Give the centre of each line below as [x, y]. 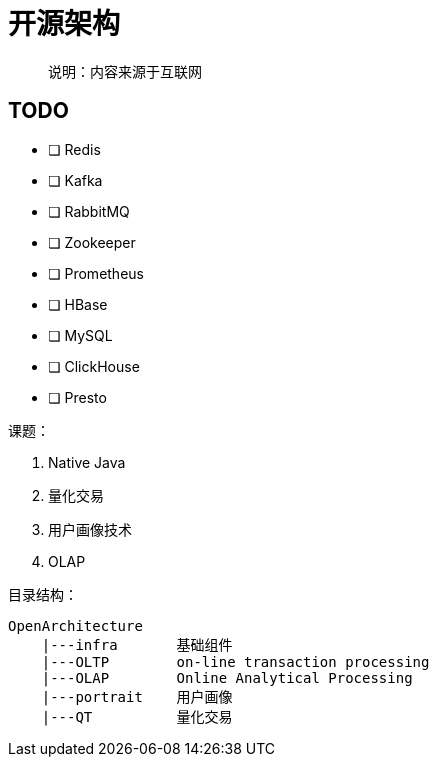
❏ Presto [77, 397]
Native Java [87, 462]
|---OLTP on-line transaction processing [235, 661]
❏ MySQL [80, 335]
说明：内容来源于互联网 [125, 71]
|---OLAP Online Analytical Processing [227, 677]
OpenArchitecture [75, 625]
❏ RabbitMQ [89, 211]
